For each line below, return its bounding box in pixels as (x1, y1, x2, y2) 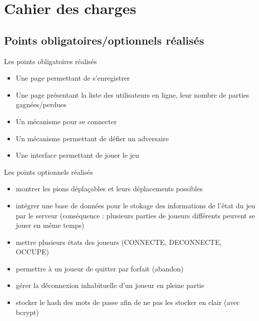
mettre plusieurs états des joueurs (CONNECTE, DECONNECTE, (15, 236, 222, 247)
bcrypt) (15, 306, 39, 317)
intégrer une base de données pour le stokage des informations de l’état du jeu (15, 200, 255, 210)
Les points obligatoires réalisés (4, 56, 97, 66)
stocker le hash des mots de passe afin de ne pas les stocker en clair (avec (15, 297, 240, 307)
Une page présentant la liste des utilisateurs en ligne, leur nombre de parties (15, 89, 249, 100)
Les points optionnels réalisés (4, 166, 93, 177)
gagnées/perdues (15, 99, 66, 110)
